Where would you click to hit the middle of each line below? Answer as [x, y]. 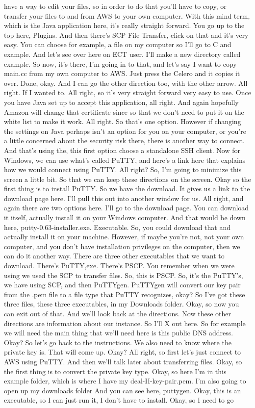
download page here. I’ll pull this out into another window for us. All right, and [124, 198]
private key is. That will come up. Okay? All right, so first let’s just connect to [123, 352]
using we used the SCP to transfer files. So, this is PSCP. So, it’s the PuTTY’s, [124, 275]
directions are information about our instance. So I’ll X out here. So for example [125, 323]
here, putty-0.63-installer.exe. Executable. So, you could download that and [117, 227]
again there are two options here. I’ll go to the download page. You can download [127, 208]
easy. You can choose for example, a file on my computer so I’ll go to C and [118, 44]
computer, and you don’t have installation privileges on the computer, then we [122, 246]
